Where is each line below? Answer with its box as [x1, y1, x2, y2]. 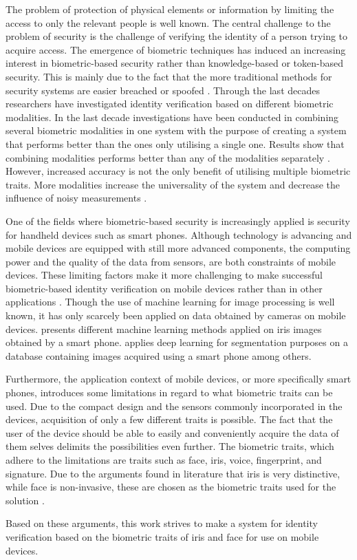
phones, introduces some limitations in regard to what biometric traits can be [6, 385, 333, 400]
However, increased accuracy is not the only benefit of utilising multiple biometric [6, 164, 351, 178]
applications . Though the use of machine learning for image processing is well [6, 294, 335, 309]
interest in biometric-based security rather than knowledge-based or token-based [6, 56, 343, 70]
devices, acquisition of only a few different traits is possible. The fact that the [6, 412, 333, 427]
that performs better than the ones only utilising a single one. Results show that [6, 136, 345, 151]
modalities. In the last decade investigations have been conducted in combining [6, 109, 339, 124]
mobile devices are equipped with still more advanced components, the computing [6, 241, 351, 255]
